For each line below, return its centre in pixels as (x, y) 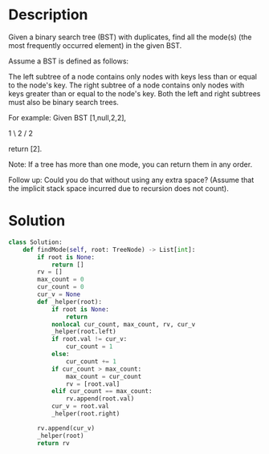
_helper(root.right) (86, 414)
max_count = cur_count (104, 376)
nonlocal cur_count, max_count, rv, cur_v (123, 324)
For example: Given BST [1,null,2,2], (67, 117)
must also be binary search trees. (63, 102)
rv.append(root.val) (100, 399)
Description (48, 15)
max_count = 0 (61, 280)
